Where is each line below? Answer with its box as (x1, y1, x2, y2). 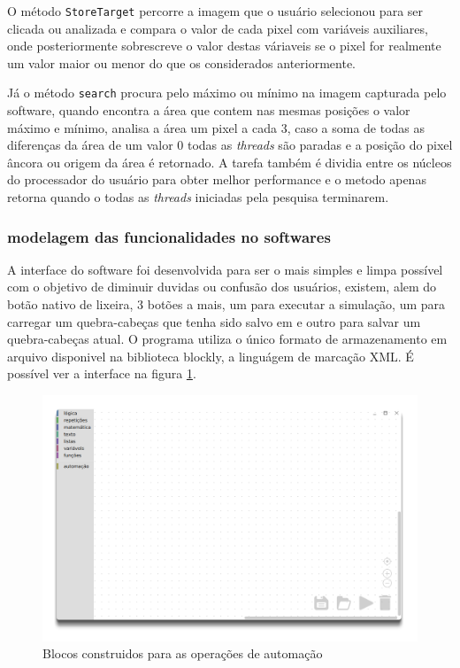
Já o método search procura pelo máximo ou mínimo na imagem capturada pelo (7, 83, 447, 102)
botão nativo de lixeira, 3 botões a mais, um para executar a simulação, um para (7, 295, 446, 314)
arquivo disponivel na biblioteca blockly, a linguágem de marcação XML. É (7, 346, 414, 365)
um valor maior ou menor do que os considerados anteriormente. (7, 53, 356, 72)
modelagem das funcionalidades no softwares (7, 225, 331, 247)
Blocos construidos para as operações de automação (42, 644, 323, 663)
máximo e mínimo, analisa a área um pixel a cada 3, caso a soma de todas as (7, 118, 425, 136)
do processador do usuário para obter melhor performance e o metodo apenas (7, 170, 426, 189)
